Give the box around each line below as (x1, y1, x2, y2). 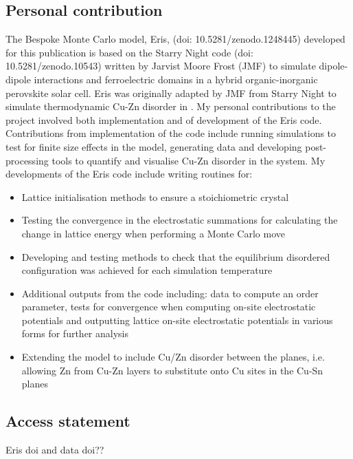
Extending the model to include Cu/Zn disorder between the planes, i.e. (21, 350, 325, 364)
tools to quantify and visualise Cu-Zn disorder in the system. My (52, 153, 326, 167)
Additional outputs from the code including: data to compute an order (21, 286, 319, 300)
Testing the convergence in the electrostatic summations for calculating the (21, 213, 338, 227)
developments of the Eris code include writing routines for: (5, 167, 253, 181)
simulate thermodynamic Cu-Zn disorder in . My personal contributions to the (5, 99, 336, 114)
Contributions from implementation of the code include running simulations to (5, 126, 337, 140)
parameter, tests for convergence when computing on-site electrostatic (21, 299, 316, 314)
